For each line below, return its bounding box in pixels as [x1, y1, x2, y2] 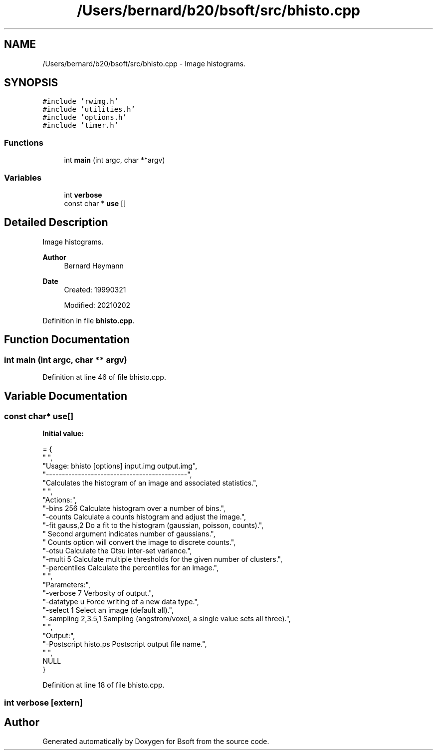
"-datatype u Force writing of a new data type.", [42, 597, 199, 606]
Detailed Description [4, 216, 108, 229]
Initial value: [42, 429, 84, 438]
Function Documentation [4, 333, 130, 346]
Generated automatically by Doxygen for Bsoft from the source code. [42, 737, 269, 746]
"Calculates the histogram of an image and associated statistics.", [42, 479, 258, 488]
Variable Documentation [4, 390, 128, 403]
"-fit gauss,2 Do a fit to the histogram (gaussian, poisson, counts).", [42, 521, 264, 530]
